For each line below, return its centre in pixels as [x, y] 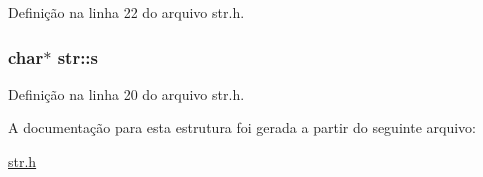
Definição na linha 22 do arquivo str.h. [126, 12]
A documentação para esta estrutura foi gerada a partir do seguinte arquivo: [242, 127]
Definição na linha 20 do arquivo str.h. [126, 93]
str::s [78, 56]
